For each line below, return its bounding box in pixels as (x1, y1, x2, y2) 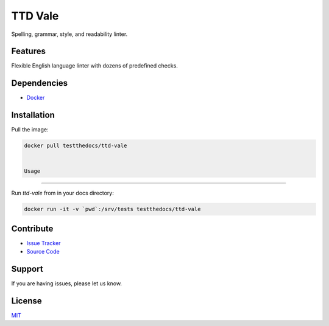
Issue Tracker (26, 239, 61, 246)
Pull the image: (11, 126, 49, 133)
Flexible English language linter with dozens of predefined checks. (11, 62, 178, 69)
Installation (11, 110, 55, 120)
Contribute (11, 223, 54, 234)
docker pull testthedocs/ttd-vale (24, 142, 127, 149)
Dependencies (11, 78, 68, 88)
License (11, 296, 42, 306)
